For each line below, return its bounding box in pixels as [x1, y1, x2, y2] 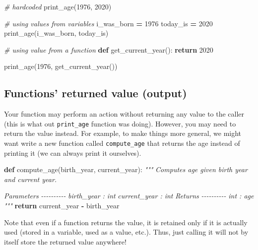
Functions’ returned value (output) [4, 85, 187, 101]
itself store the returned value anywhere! [4, 236, 127, 247]
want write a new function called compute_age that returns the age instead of [4, 138, 240, 148]
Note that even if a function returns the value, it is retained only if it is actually [4, 217, 248, 227]
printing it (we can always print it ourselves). [4, 147, 141, 158]
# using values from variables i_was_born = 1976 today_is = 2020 [4, 18, 213, 28]
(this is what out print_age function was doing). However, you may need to [4, 118, 236, 128]
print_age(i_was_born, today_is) [4, 28, 109, 38]
